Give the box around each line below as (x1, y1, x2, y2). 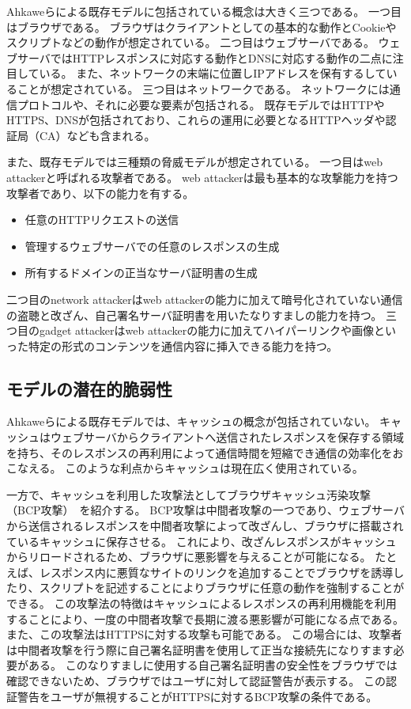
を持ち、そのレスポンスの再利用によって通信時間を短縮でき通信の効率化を (6, 444, 393, 461)
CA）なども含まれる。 (39, 127, 156, 143)
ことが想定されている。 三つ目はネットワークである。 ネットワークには (17, 80, 390, 97)
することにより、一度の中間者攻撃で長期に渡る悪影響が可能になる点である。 (6, 610, 405, 627)
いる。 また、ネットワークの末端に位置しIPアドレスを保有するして (39, 65, 386, 82)
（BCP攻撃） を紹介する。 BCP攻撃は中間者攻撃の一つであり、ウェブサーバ (6, 502, 405, 518)
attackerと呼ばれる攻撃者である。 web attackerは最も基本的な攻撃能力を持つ (6, 169, 398, 185)
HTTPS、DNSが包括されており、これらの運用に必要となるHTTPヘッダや (6, 112, 386, 128)
